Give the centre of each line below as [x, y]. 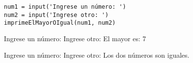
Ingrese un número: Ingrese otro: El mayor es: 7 [75, 38]
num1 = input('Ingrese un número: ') [65, 7]
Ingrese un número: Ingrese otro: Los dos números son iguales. [97, 55]
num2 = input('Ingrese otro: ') [56, 15]
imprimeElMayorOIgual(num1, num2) [60, 23]
